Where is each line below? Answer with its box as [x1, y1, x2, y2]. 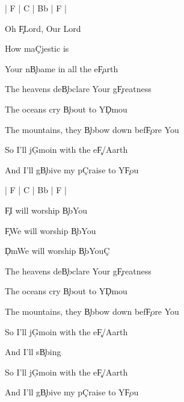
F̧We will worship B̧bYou [5, 224, 96, 237]
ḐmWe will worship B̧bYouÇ [5, 244, 110, 257]
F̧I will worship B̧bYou [5, 203, 88, 216]
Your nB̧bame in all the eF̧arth [5, 62, 118, 75]
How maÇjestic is [5, 42, 69, 55]
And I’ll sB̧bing [5, 345, 61, 358]
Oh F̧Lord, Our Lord [5, 22, 81, 34]
